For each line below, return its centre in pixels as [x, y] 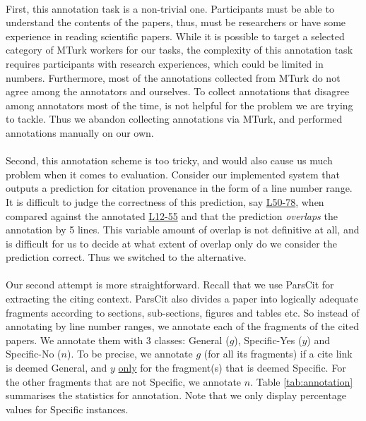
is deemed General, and [57, 368]
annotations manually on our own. [80, 132]
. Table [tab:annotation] [302, 381]
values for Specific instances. [67, 409]
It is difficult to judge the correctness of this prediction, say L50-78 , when [165, 201]
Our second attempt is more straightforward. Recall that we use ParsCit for [170, 285]
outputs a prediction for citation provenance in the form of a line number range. [179, 188]
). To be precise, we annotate [130, 354]
